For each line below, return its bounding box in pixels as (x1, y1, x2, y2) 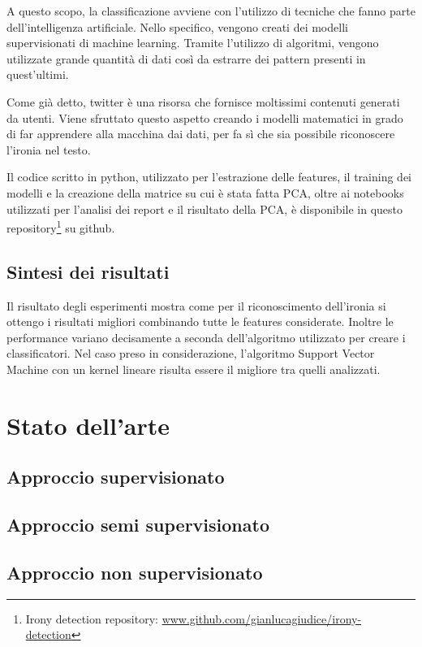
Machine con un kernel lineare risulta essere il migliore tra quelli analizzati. (6, 360, 381, 377)
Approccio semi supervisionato (6, 512, 269, 537)
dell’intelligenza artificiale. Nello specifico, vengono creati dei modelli (6, 18, 348, 35)
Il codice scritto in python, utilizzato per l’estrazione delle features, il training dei (6, 168, 411, 185)
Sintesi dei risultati (6, 258, 170, 284)
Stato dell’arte (6, 408, 170, 441)
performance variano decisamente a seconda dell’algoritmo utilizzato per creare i (6, 328, 406, 345)
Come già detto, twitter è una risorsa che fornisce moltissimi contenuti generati (6, 93, 400, 110)
